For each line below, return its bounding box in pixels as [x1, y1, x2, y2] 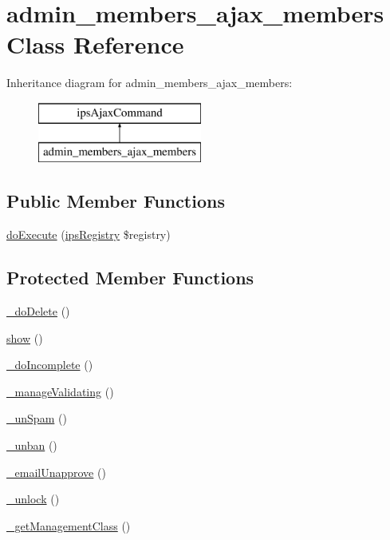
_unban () [6, 437, 57, 454]
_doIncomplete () [6, 356, 93, 373]
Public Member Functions [6, 189, 225, 213]
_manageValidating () [6, 383, 114, 399]
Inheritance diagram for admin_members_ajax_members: [6, 74, 293, 91]
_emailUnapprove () [6, 463, 106, 480]
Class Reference [6, 28, 184, 61]
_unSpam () [6, 410, 67, 427]
